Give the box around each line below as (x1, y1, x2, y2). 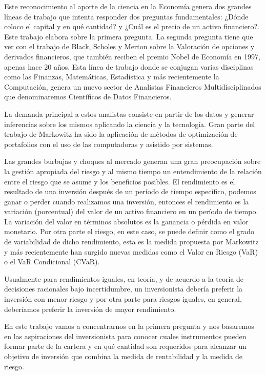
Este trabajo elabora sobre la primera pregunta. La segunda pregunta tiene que (4, 31, 253, 41)
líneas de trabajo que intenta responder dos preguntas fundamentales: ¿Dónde (4, 11, 249, 22)
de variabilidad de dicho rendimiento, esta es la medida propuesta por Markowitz (4, 236, 259, 247)
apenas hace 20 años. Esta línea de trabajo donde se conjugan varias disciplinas (4, 61, 254, 72)
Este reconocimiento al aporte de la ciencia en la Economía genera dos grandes (4, 1, 252, 11)
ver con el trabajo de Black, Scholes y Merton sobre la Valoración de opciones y (4, 41, 255, 52)
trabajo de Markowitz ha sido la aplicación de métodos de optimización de (4, 129, 238, 139)
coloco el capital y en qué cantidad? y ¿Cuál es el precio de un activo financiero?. (4, 21, 259, 32)
